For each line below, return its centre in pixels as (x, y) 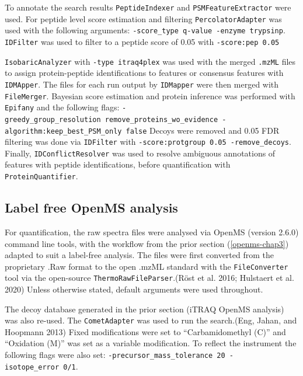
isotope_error (32, 367)
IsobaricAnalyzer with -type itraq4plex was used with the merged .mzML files (150, 61)
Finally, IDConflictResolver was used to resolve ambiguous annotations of (140, 153)
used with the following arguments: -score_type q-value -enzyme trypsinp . (145, 30)
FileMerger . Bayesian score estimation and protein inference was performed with (150, 95)
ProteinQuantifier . (41, 176)
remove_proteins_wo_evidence (161, 119)
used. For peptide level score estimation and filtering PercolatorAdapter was (143, 18)
